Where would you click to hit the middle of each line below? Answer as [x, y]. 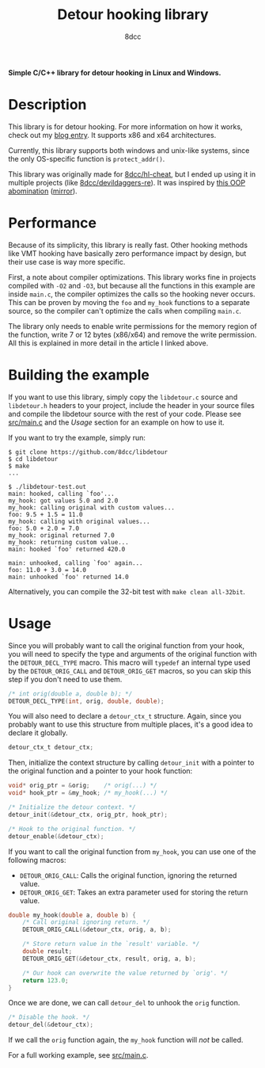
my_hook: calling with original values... [79, 521]
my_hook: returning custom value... [68, 542]
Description [47, 105]
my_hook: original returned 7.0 [61, 535]
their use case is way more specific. [67, 261]
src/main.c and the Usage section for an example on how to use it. [117, 422]
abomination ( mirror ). [43, 191]
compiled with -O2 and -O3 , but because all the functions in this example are [132, 285]
